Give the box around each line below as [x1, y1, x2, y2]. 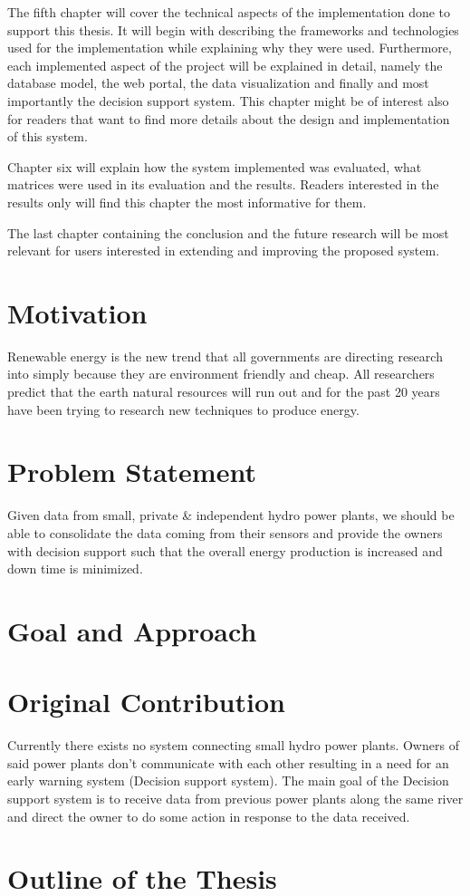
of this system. [7, 127, 88, 146]
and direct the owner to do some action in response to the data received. [7, 806, 410, 825]
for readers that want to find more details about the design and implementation [7, 109, 450, 128]
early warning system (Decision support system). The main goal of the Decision [7, 771, 449, 790]
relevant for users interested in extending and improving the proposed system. [7, 241, 440, 260]
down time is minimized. [7, 559, 143, 578]
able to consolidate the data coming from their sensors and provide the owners [7, 523, 443, 542]
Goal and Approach [7, 612, 257, 649]
